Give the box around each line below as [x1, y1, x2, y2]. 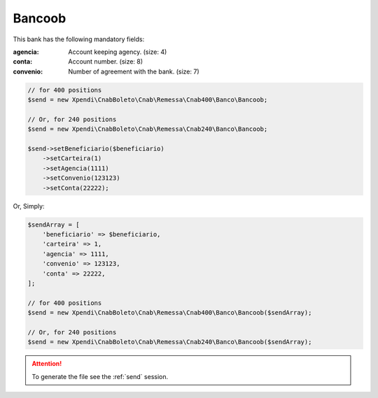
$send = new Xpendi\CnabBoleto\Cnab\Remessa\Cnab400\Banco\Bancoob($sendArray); [27, 308, 312, 317]
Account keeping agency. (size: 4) [68, 48, 167, 56]
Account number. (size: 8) [68, 57, 143, 66]
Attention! [31, 360, 62, 368]
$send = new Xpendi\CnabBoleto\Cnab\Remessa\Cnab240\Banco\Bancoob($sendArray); [27, 338, 312, 346]
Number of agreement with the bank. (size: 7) [68, 67, 199, 76]
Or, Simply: [13, 201, 45, 210]
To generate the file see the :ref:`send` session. [31, 372, 169, 381]
